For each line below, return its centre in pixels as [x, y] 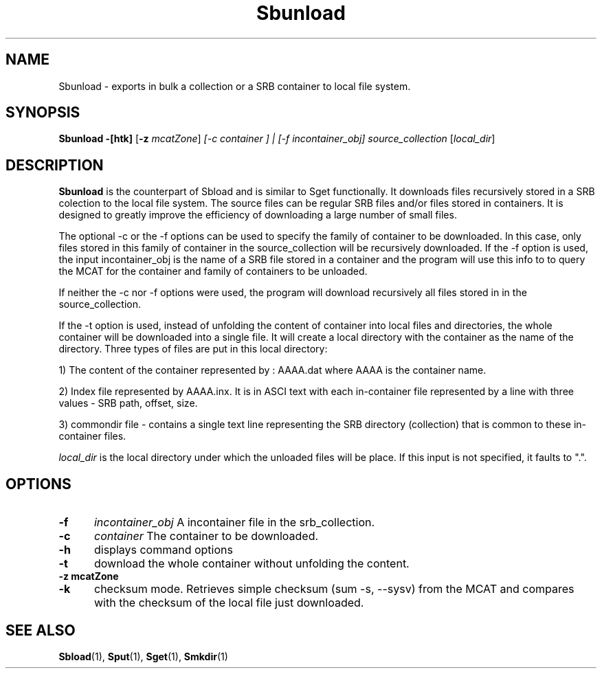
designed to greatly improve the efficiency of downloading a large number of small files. [258, 215]
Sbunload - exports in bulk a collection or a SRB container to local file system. [235, 86]
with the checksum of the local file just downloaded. [229, 603]
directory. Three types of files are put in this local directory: [193, 349]
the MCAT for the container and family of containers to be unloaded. [213, 271]
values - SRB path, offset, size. [128, 403]
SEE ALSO [41, 630]
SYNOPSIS [43, 113]
